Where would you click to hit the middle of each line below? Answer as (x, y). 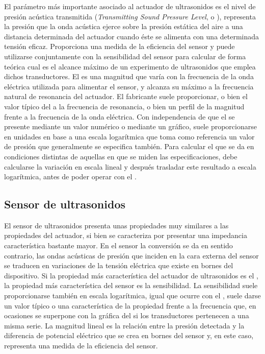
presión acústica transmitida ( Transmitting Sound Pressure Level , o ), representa (130, 16)
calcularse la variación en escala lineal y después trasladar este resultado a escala (130, 166)
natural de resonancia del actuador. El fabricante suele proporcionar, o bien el (126, 96)
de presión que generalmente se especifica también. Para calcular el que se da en (129, 146)
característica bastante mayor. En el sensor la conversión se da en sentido (118, 245)
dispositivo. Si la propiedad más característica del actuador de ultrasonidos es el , (131, 275)
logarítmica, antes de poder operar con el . (71, 176)
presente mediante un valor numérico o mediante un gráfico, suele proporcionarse (130, 126)
